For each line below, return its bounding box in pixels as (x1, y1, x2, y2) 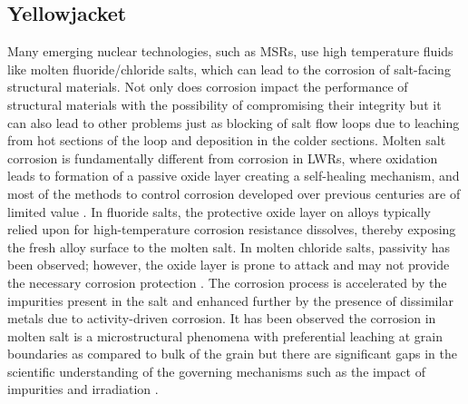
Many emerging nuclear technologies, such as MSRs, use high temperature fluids (7, 42, 453, 61)
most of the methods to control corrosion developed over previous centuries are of (7, 183, 461, 202)
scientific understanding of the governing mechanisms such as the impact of (7, 361, 425, 380)
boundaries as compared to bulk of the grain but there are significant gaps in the (7, 344, 457, 363)
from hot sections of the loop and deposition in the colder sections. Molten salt (7, 131, 446, 150)
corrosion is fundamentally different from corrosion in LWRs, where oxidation (7, 148, 438, 167)
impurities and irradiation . (7, 379, 159, 399)
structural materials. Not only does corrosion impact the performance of (7, 77, 408, 96)
